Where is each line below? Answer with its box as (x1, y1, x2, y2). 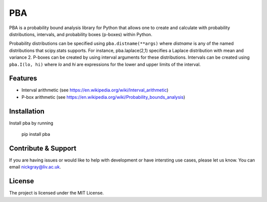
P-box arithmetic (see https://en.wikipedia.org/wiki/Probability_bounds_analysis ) (21, 94, 185, 100)
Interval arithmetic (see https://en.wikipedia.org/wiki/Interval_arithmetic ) (21, 87, 169, 93)
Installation (9, 107, 44, 116)
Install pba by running (9, 120, 54, 126)
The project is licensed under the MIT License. (9, 190, 104, 196)
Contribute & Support (9, 144, 77, 153)
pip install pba (21, 131, 50, 137)
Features (9, 74, 37, 82)
